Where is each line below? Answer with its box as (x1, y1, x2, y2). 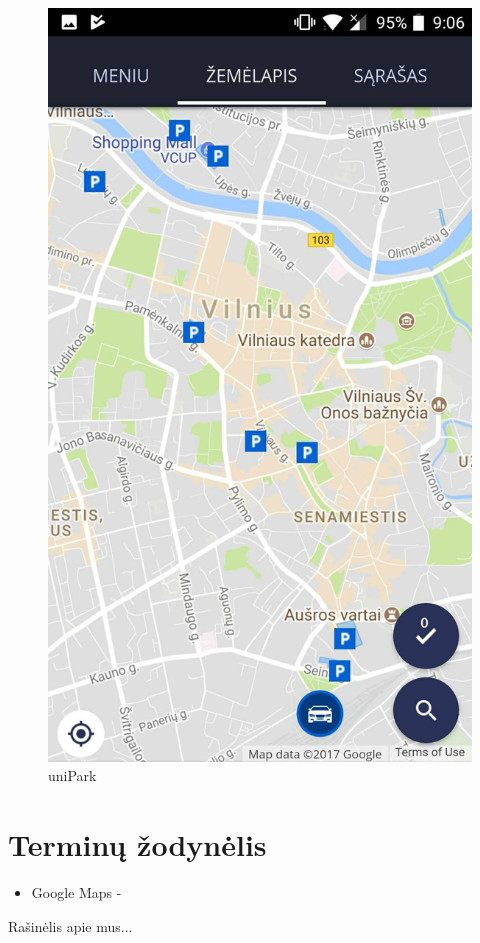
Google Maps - (31, 882, 122, 903)
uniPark (48, 765, 97, 786)
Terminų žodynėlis (8, 824, 267, 865)
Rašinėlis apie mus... (8, 915, 133, 936)
